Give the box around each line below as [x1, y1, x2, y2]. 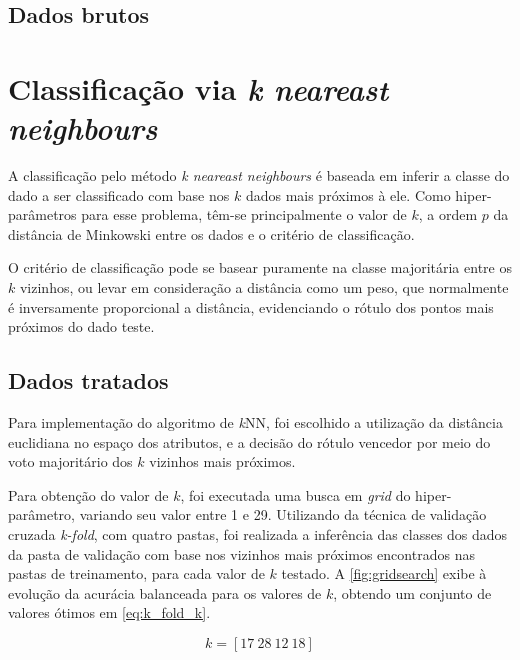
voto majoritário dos [8, 451, 133, 472]
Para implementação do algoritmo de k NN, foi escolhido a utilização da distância [8, 412, 503, 433]
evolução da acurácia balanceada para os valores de [8, 582, 322, 603]
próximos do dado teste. [8, 316, 155, 337]
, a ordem [418, 204, 478, 225]
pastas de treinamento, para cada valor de [8, 563, 265, 584]
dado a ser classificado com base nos [8, 184, 230, 205]
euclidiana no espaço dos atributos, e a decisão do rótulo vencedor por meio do [8, 431, 491, 452]
